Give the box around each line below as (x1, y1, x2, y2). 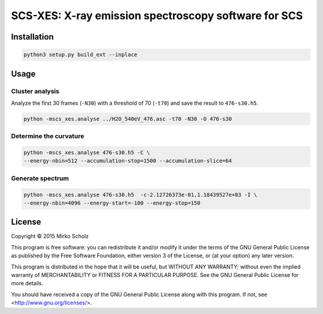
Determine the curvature (11, 132, 84, 141)
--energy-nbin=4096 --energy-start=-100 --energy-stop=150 (23, 199, 200, 206)
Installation (11, 32, 54, 42)
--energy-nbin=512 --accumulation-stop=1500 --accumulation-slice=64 (23, 157, 232, 164)
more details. (11, 280, 44, 287)
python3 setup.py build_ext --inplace (23, 51, 138, 58)
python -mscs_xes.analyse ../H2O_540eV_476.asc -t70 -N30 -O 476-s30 (23, 115, 232, 122)
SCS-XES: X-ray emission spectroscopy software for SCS (11, 9, 303, 22)
